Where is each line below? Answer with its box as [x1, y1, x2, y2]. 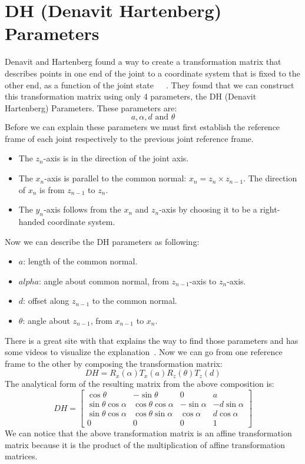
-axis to [189, 274, 217, 287]
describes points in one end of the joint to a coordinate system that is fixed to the [5, 67, 300, 79]
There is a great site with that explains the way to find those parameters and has [5, 334, 299, 346]
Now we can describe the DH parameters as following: [5, 235, 200, 247]
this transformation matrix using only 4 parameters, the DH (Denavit [5, 90, 257, 102]
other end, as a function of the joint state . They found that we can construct [5, 78, 294, 91]
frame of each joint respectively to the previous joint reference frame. [5, 132, 254, 144]
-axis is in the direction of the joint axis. [43, 152, 189, 164]
